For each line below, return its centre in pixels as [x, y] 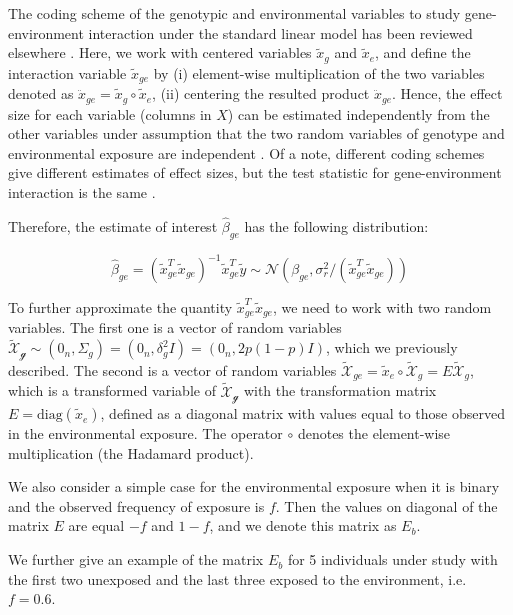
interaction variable [67, 72]
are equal [96, 525]
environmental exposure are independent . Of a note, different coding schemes [246, 152]
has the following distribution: [336, 225]
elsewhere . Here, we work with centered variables [160, 52]
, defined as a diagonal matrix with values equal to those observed [302, 413]
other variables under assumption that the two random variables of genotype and [256, 133]
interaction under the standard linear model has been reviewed [280, 32]
